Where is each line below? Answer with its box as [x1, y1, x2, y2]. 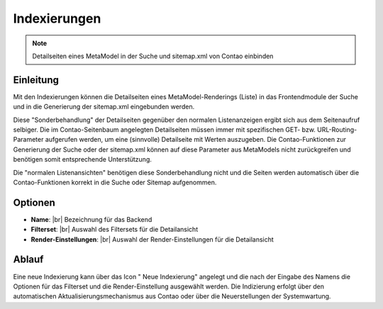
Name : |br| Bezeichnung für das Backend [30, 215, 152, 223]
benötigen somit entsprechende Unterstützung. [13, 155, 152, 164]
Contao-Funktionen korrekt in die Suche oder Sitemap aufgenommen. [13, 178, 217, 186]
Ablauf [13, 254, 44, 266]
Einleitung [13, 74, 60, 86]
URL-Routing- [316, 125, 357, 134]
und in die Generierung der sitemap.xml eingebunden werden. [13, 103, 195, 111]
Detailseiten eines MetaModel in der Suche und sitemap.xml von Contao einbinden [32, 52, 274, 60]
